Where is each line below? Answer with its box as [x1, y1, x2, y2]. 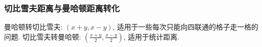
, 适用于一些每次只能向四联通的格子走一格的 [113, 21, 258, 32]
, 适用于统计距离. [123, 31, 180, 41]
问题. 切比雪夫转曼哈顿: [4, 31, 81, 41]
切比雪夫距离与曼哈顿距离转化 [4, 1, 120, 14]
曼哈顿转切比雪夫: [4, 21, 63, 32]
